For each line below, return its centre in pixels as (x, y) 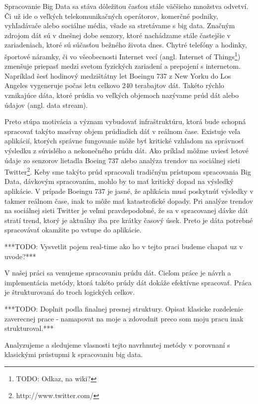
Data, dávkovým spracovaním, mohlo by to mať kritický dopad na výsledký (119, 181)
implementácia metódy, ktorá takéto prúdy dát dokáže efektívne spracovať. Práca (128, 282)
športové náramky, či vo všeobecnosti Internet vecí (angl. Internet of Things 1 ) (123, 55)
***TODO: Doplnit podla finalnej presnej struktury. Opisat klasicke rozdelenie (124, 308)
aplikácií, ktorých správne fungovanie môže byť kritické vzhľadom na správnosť (124, 141)
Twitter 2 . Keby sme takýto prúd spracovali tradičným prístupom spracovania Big (128, 171)
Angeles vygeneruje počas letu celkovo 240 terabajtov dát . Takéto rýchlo (114, 85)
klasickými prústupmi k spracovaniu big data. (74, 354)
